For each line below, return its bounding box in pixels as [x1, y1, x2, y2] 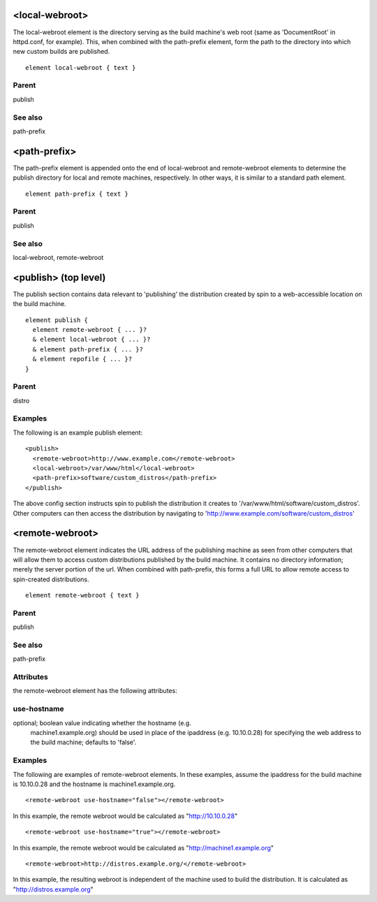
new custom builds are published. [13, 48, 110, 56]
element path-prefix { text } [25, 189, 129, 198]
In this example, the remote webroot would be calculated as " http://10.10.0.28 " [13, 811, 238, 820]
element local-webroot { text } [25, 64, 136, 71]
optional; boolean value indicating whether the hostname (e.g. [13, 718, 191, 727]
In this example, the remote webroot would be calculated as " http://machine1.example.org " [13, 843, 274, 852]
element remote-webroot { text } [25, 591, 140, 599]
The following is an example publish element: [13, 428, 143, 437]
